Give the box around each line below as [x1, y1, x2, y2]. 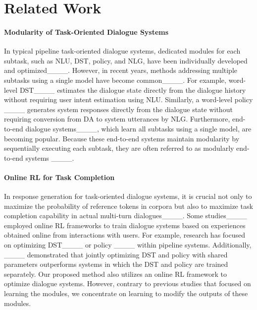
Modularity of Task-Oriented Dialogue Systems [4, 26, 169, 37]
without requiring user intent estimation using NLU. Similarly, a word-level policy [4, 94, 253, 105]
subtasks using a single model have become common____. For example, [4, 74, 226, 85]
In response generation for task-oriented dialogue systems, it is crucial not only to [4, 191, 252, 201]
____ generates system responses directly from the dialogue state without [4, 104, 233, 114]
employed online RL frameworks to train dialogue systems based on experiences [4, 220, 246, 230]
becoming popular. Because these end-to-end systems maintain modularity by [4, 133, 240, 143]
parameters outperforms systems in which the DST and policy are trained [4, 259, 228, 269]
